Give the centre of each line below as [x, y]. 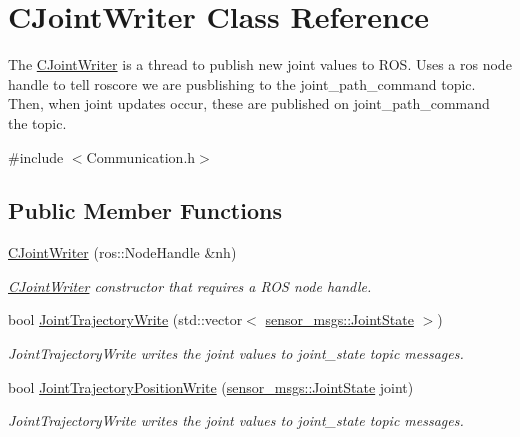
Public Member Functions [145, 210]
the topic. [37, 122]
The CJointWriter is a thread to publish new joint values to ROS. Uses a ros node [260, 64]
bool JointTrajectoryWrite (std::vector [125, 319]
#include [36, 156]
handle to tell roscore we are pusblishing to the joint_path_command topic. [242, 83]
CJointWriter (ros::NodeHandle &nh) [122, 252]
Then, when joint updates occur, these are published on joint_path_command [249, 103]
